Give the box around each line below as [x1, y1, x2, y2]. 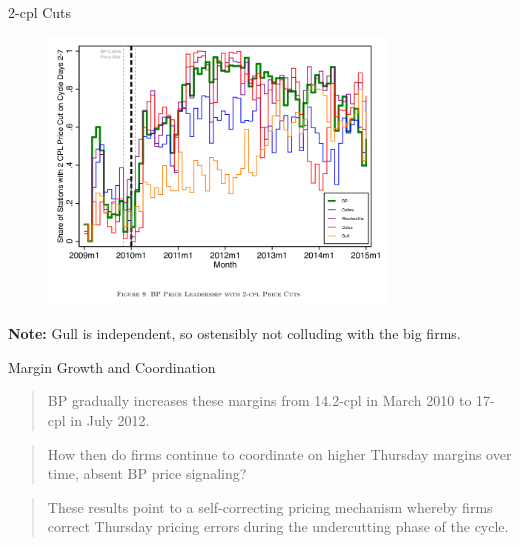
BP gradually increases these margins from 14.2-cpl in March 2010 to [47, 390, 472, 411]
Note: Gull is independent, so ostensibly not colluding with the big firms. [8, 323, 461, 344]
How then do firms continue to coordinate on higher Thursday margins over [47, 443, 512, 464]
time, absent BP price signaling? [47, 463, 247, 484]
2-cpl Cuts [8, 2, 72, 22]
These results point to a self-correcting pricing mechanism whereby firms [47, 496, 493, 517]
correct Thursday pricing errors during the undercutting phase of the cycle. [47, 516, 509, 537]
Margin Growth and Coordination [8, 356, 216, 377]
